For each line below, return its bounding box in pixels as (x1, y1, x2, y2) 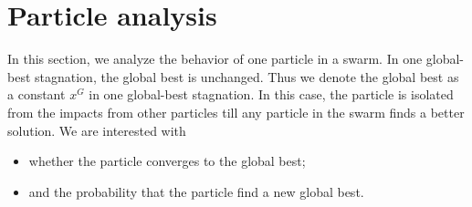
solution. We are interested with (7, 120, 186, 140)
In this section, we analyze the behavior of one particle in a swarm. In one (7, 49, 423, 68)
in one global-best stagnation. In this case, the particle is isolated (89, 85, 454, 104)
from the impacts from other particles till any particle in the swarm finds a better (7, 102, 465, 121)
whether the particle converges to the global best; (28, 151, 306, 171)
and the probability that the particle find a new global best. (28, 181, 364, 201)
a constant (7, 85, 66, 104)
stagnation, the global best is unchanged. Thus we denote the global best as (35, 67, 459, 86)
